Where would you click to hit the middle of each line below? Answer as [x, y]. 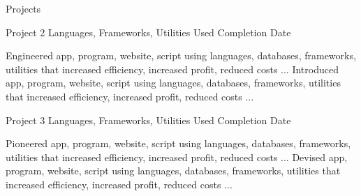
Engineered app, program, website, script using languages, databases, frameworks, [181, 55]
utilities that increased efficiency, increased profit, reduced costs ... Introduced [172, 69]
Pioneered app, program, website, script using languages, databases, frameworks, [178, 143]
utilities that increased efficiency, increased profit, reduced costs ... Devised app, [177, 157]
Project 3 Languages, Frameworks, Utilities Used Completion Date [148, 120]
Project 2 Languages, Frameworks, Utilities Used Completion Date [148, 32]
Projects [23, 8]
